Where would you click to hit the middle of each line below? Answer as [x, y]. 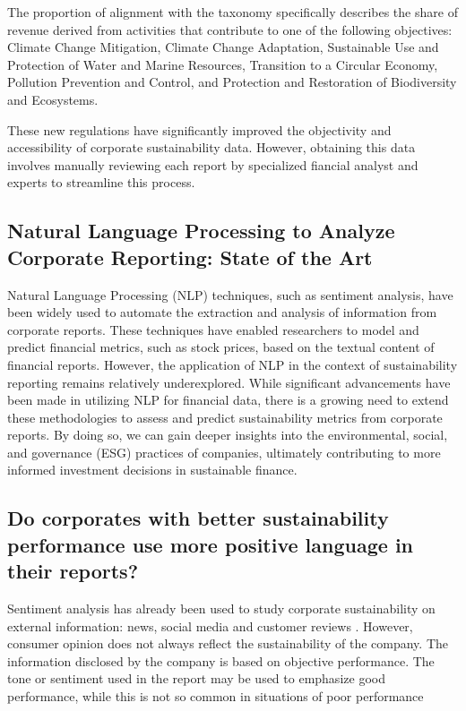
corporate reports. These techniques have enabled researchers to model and [213, 329]
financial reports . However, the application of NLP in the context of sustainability [233, 364]
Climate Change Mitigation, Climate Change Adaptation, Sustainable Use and [223, 47]
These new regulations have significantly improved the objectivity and [199, 129]
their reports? [73, 571]
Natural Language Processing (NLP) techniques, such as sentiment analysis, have [230, 294]
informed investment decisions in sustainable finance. [152, 470]
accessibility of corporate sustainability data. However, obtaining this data [211, 147]
